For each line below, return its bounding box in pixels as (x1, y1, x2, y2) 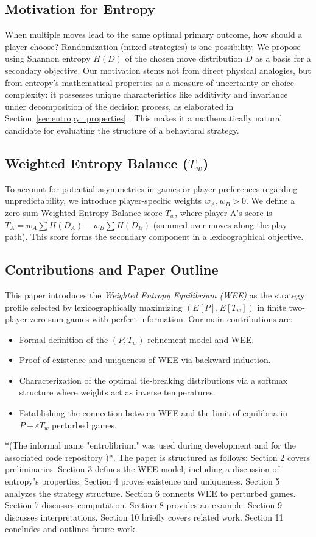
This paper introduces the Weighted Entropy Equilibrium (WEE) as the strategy (5, 288, 305, 301)
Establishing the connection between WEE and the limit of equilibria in (19, 406, 288, 419)
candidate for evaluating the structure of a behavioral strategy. (5, 123, 239, 136)
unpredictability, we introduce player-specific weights (5, 194, 202, 207)
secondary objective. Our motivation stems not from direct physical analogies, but (5, 63, 311, 76)
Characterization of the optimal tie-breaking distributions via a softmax (19, 373, 288, 386)
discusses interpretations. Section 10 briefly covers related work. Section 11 (5, 510, 284, 523)
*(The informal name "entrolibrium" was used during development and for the (5, 439, 296, 452)
